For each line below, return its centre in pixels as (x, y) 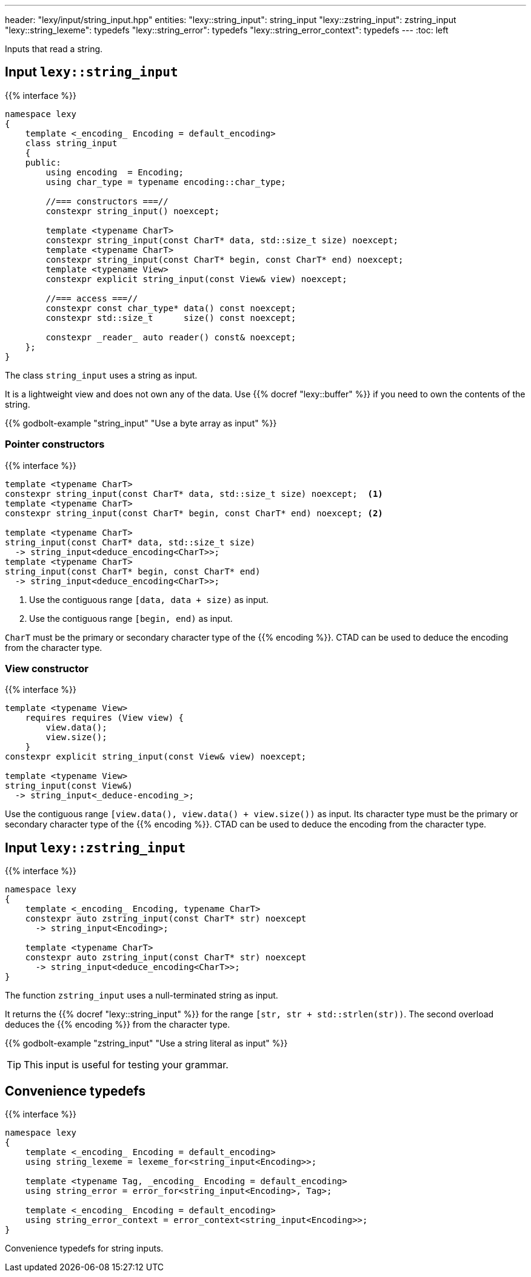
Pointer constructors (55, 444)
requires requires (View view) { (105, 718)
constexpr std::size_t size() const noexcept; (171, 318)
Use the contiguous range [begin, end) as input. (131, 618)
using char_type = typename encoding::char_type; (166, 182)
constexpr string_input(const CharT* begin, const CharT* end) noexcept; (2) (194, 513)
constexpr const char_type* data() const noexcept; (171, 308)
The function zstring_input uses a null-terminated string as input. (142, 996)
